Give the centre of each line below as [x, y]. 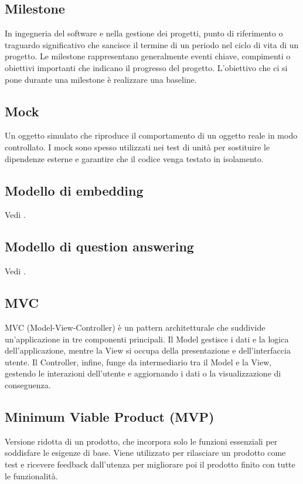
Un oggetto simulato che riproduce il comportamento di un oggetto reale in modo [151, 135]
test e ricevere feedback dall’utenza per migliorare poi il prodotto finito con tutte [150, 464]
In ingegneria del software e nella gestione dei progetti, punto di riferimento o [144, 33]
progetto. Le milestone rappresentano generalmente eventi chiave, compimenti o [148, 56]
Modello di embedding [74, 190]
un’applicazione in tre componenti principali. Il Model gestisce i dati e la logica [147, 339]
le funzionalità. [31, 475]
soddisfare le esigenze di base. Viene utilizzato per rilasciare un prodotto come [145, 453]
